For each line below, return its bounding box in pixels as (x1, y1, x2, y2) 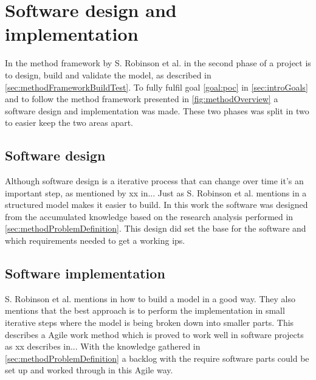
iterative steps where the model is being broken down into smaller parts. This (5, 316, 294, 329)
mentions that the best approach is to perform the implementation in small (5, 304, 285, 317)
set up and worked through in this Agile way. (5, 364, 173, 376)
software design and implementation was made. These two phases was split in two (5, 104, 309, 117)
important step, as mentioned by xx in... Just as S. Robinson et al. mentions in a (5, 186, 307, 199)
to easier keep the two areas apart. (5, 116, 134, 129)
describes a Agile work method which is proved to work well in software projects (5, 328, 304, 340)
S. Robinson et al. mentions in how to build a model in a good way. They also (5, 292, 295, 305)
